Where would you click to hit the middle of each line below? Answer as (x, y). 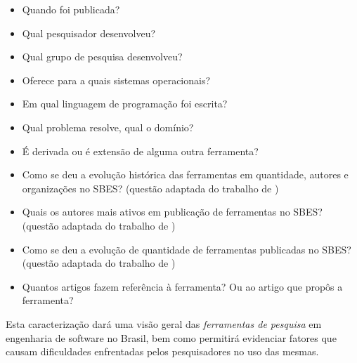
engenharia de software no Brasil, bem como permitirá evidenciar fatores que (171, 337)
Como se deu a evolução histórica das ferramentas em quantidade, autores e (185, 174)
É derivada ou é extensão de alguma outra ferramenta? (140, 151)
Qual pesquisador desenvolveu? (89, 33)
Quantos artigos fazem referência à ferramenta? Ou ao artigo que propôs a (182, 286)
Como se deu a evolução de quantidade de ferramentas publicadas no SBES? (187, 249)
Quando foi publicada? (71, 9)
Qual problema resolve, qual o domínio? (108, 127)
